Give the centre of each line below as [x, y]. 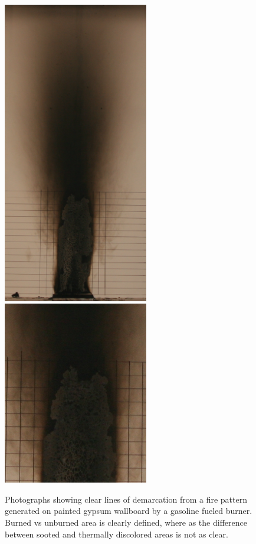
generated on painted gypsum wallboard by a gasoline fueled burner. [129, 511]
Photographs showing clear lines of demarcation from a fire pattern [126, 499]
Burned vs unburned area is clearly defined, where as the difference [126, 522]
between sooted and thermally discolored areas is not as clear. [116, 534]
